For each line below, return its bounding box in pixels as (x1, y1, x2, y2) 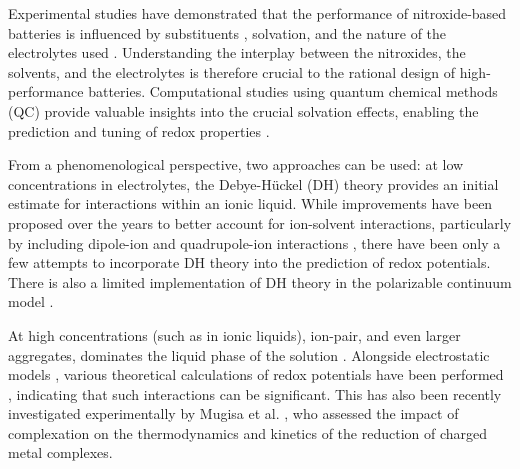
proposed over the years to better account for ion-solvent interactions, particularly (8, 212, 512, 233)
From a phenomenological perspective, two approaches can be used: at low (8, 154, 464, 175)
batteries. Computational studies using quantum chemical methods (88, 81, 498, 102)
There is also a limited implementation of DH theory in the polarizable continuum (8, 271, 512, 292)
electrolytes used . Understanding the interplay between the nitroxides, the (8, 42, 466, 63)
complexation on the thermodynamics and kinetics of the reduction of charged (8, 422, 488, 443)
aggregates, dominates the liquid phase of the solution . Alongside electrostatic (8, 344, 490, 365)
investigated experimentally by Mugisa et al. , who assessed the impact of (8, 403, 459, 424)
